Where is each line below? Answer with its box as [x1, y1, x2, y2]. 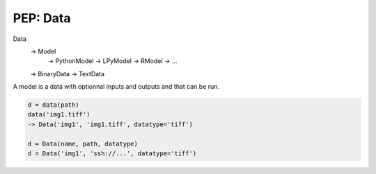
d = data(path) [27, 101, 79, 109]
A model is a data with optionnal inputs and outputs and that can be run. [13, 82, 219, 91]
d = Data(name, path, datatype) [27, 139, 139, 148]
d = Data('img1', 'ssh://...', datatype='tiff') [27, 150, 197, 157]
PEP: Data [13, 10, 71, 26]
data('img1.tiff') [27, 111, 91, 119]
